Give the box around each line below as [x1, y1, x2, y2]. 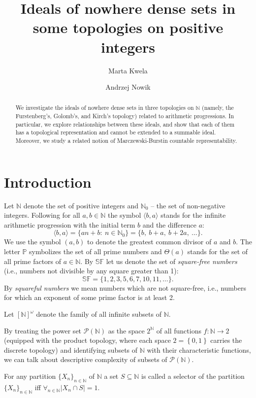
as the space [108, 325, 145, 335]
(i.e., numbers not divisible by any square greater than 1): [4, 265, 179, 276]
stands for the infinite [160, 210, 226, 220]
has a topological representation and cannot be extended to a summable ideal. [15, 128, 216, 136]
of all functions [156, 325, 201, 335]
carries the [210, 335, 242, 345]
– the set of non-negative [151, 200, 225, 210]
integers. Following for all [4, 210, 80, 220]
